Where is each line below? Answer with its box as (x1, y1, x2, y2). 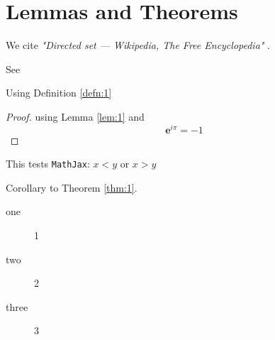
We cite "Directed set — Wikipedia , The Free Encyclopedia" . (6, 38, 271, 53)
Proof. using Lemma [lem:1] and (6, 109, 145, 124)
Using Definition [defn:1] (6, 85, 112, 100)
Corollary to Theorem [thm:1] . (6, 180, 137, 194)
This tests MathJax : (6, 156, 90, 171)
